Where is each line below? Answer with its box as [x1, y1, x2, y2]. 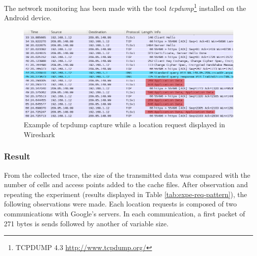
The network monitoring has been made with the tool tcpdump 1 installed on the [4, 1, 246, 13]
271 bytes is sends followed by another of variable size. [4, 218, 169, 228]
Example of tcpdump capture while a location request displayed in [24, 119, 225, 130]
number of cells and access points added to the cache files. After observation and [4, 179, 248, 190]
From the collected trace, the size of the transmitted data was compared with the [4, 169, 251, 180]
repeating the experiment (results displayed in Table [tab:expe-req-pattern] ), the [4, 189, 247, 199]
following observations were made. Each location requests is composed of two [4, 199, 237, 209]
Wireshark [24, 129, 55, 139]
